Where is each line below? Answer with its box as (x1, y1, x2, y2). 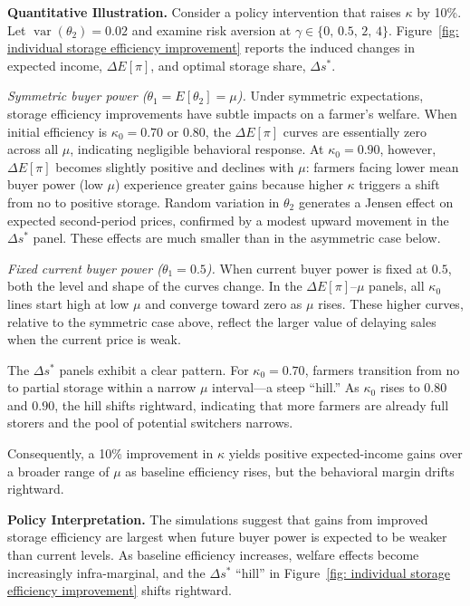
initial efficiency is (7, 121, 108, 140)
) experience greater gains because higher (114, 175, 343, 194)
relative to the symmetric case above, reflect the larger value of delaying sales (7, 312, 436, 331)
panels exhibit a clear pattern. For (59, 360, 249, 379)
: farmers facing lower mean (305, 157, 459, 176)
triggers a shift (359, 175, 440, 194)
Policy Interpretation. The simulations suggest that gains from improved (7, 509, 428, 528)
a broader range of (7, 461, 110, 480)
